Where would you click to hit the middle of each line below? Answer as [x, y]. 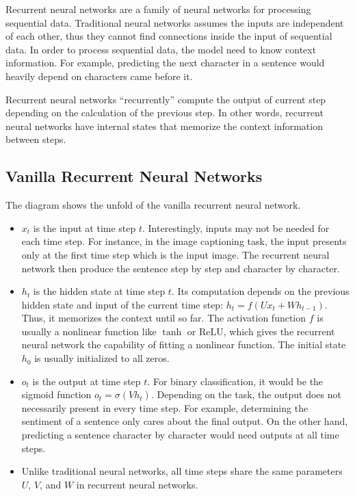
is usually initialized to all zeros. [102, 358]
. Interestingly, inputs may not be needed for [236, 227]
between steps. [36, 139]
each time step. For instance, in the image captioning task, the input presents [184, 241]
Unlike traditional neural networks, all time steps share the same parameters [182, 471]
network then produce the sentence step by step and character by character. [181, 268]
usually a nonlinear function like [89, 331]
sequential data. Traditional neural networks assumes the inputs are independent [175, 22]
